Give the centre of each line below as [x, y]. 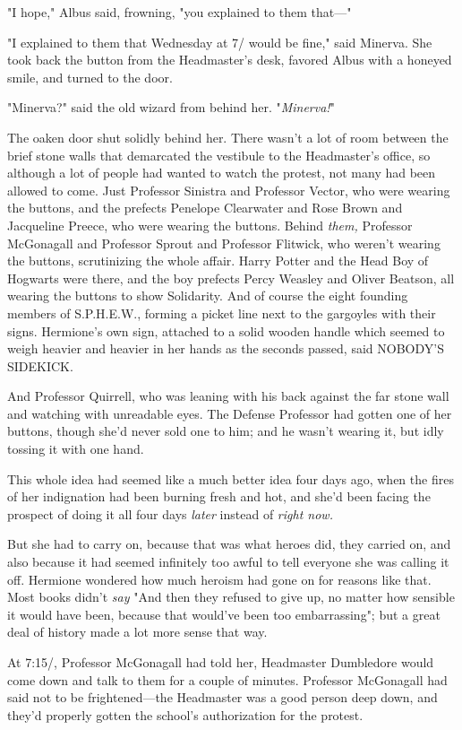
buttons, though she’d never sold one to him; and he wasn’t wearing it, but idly [226, 431]
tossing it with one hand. [76, 449]
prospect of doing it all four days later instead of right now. [170, 513]
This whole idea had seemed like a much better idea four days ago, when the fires [231, 478]
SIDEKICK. [40, 365]
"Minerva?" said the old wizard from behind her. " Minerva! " [171, 107]
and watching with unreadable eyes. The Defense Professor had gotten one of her [230, 413]
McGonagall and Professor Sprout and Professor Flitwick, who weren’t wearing [224, 243]
